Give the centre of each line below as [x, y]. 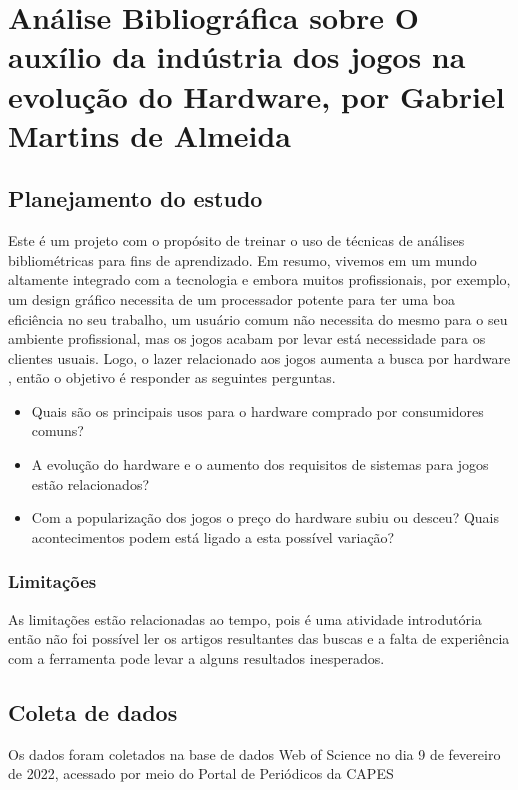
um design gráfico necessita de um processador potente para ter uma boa [231, 298]
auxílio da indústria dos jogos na [237, 56]
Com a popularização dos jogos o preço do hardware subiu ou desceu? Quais [265, 517]
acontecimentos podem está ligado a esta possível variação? [213, 536]
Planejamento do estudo [135, 198]
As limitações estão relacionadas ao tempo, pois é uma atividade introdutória [245, 618]
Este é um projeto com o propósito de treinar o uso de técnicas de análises [236, 240]
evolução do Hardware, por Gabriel [256, 95]
